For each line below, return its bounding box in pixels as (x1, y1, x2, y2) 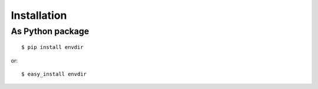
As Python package (11, 26, 90, 37)
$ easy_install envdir (21, 71, 87, 77)
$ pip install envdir (21, 44, 84, 51)
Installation (11, 9, 67, 22)
